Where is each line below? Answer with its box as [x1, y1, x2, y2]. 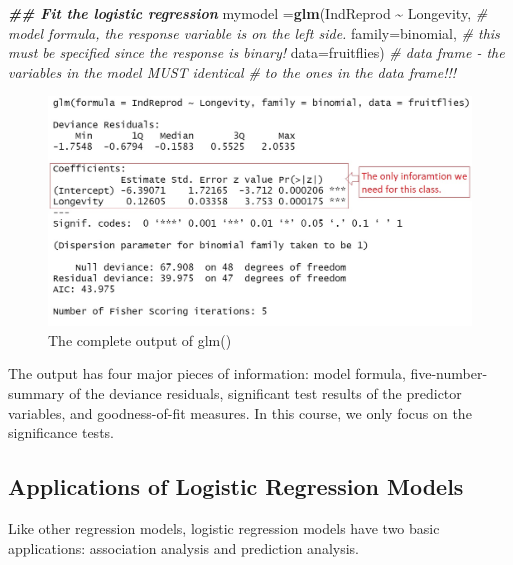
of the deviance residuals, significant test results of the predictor [69, 382, 462, 403]
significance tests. [8, 422, 114, 443]
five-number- [410, 363, 488, 384]
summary [8, 382, 65, 403]
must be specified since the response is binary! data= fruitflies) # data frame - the [8, 42, 505, 63]
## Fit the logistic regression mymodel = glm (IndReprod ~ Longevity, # [8, 3, 488, 23]
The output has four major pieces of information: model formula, [8, 363, 406, 384]
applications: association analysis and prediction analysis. [8, 537, 360, 558]
